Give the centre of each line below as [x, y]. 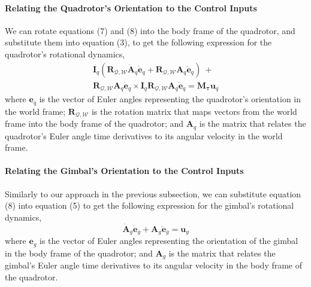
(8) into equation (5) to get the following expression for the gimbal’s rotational [150, 205]
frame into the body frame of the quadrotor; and [94, 123]
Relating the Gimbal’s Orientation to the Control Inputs [124, 171]
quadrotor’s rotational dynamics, [65, 54]
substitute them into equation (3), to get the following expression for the [138, 42]
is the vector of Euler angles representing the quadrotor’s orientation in [170, 99]
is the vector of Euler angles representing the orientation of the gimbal [169, 241]
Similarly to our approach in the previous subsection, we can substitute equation [153, 193]
